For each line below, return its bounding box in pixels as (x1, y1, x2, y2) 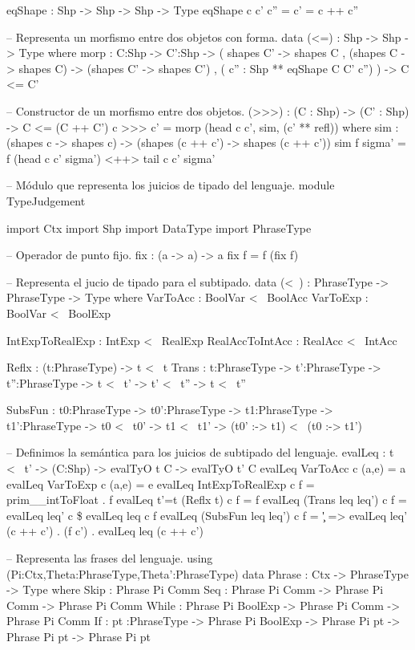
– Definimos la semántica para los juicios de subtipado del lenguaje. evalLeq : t (6, 444, 394, 461)
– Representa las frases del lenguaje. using (6, 550, 213, 567)
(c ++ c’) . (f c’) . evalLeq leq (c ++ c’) (6, 522, 203, 539)
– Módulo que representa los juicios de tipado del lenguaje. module (6, 177, 335, 193)
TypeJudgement (6, 192, 86, 209)
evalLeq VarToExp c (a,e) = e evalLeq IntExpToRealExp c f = (6, 475, 315, 492)
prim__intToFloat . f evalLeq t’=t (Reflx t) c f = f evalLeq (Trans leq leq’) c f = (6, 491, 407, 508)
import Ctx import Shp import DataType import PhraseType (6, 219, 312, 236)
